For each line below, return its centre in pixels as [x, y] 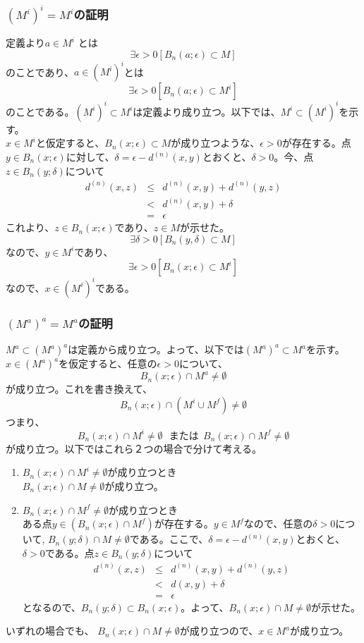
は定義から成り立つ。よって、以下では [156, 349]
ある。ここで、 [174, 539]
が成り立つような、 [216, 143]
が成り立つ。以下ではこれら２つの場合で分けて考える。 [134, 448]
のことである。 [40, 111]
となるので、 [51, 607]
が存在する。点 [316, 143]
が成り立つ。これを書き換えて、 [79, 389]
